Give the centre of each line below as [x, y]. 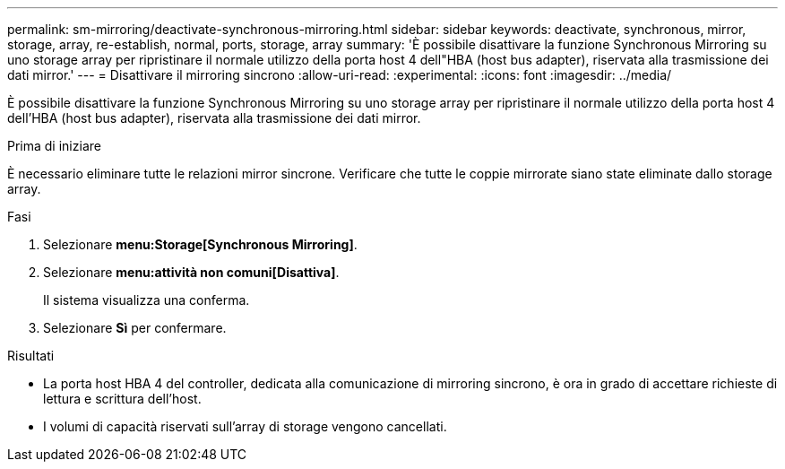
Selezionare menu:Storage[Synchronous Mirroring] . [200, 244]
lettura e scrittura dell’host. [122, 399]
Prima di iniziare [54, 146]
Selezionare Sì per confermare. [135, 328]
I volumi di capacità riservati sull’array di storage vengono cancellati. [245, 426]
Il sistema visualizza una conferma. [147, 300]
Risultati [31, 356]
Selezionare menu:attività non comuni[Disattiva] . [191, 272]
